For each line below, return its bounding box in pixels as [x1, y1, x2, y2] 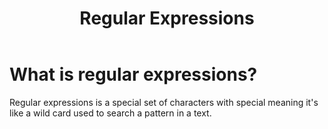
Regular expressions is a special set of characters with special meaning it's [9, 96, 319, 108]
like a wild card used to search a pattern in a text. [9, 107, 212, 119]
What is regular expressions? [9, 63, 258, 86]
